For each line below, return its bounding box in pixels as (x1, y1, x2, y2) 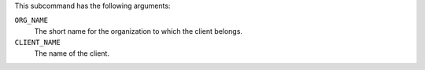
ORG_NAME (14, 16, 49, 25)
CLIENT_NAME (14, 38, 61, 47)
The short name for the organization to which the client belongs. (34, 26, 243, 35)
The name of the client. (34, 48, 110, 58)
